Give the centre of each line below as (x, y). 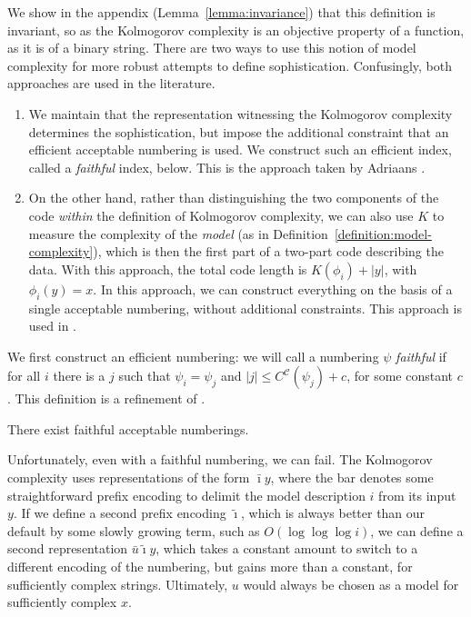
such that (145, 376)
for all (24, 376)
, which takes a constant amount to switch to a (287, 548)
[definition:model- (383, 233)
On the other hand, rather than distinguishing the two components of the (234, 198)
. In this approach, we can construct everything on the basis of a (273, 289)
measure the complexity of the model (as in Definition (178, 233)
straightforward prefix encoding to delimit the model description (186, 495)
